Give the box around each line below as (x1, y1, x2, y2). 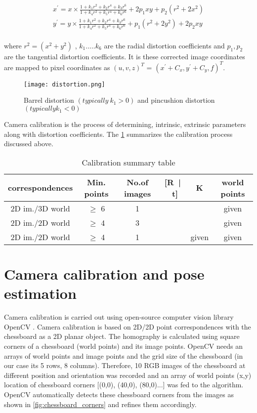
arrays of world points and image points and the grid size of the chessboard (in (4, 350, 243, 361)
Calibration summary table (82, 156, 175, 168)
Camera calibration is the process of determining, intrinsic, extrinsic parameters (4, 119, 246, 129)
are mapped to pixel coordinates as (4, 62, 110, 72)
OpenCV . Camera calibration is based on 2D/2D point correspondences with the (4, 321, 251, 331)
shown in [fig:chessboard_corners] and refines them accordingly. (4, 399, 197, 409)
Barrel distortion (24, 95, 74, 105)
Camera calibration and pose (4, 264, 205, 284)
